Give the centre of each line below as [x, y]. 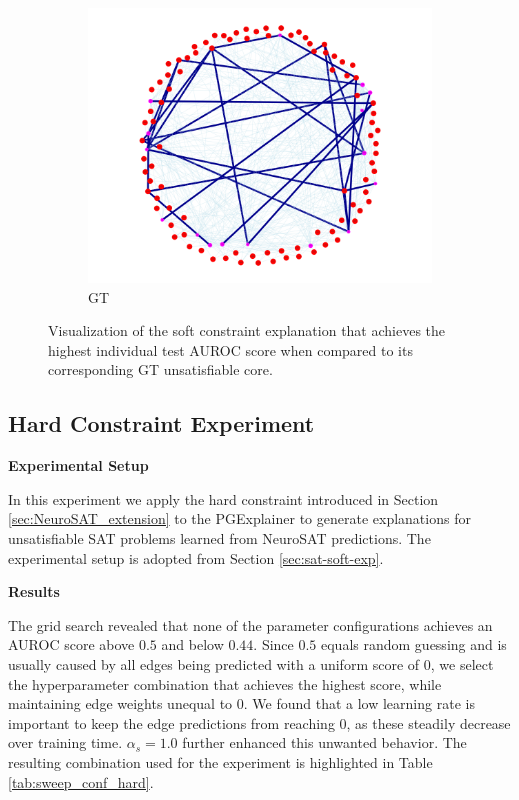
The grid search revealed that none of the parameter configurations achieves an [250, 624]
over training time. [65, 742]
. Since [273, 644]
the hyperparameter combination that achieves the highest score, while [225, 683]
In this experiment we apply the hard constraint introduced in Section [223, 498]
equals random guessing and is [414, 644]
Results [34, 591]
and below [192, 644]
